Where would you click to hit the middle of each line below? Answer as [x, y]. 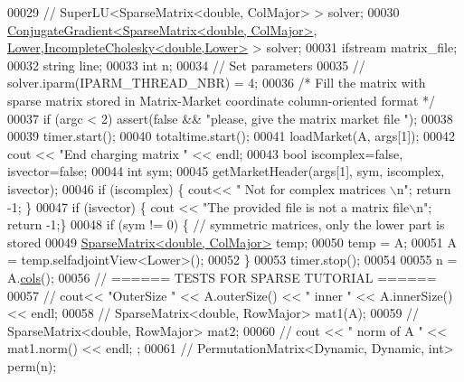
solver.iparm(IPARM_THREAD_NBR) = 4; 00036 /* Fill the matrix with [217, 83]
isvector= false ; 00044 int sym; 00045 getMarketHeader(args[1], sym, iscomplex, [226, 171]
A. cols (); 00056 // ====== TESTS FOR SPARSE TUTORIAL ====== [222, 277]
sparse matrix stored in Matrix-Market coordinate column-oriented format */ [222, 100]
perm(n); [32, 365]
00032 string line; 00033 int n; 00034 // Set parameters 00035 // [186, 65]
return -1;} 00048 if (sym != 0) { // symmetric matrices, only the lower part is [226, 224]
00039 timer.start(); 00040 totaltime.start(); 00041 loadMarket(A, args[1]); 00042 [232, 136]
